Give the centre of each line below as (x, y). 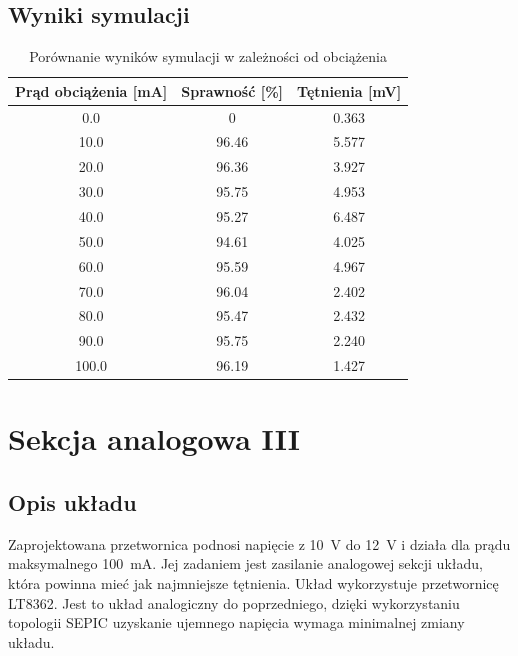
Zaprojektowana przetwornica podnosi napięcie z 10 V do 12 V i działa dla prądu (259, 543)
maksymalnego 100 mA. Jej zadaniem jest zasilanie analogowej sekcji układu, (245, 563)
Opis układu (72, 501)
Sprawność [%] (232, 90)
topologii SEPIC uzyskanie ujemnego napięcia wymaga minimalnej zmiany (236, 622)
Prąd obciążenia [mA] (91, 90)
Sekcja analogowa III (154, 438)
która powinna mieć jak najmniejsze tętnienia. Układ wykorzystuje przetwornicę (253, 582)
